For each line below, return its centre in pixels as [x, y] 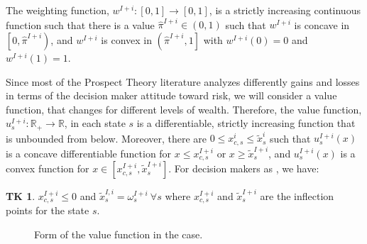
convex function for [48, 168]
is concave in [322, 24]
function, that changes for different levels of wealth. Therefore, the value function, [184, 109]
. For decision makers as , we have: [244, 168]
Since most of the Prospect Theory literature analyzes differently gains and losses [183, 81]
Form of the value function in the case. [119, 234]
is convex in [126, 39]
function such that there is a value [80, 24]
